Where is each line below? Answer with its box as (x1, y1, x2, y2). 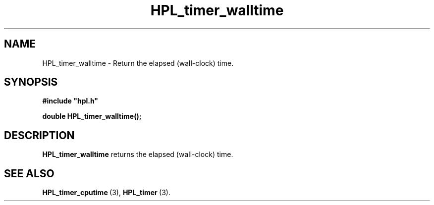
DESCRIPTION (4, 129, 75, 142)
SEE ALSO (4, 167, 54, 180)
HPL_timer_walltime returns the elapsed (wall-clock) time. (42, 150, 233, 159)
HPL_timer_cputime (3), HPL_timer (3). (42, 188, 170, 197)
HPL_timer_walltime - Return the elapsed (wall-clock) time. (42, 58, 234, 67)
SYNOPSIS (4, 76, 58, 89)
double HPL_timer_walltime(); (42, 112, 142, 121)
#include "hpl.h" (42, 97, 99, 105)
